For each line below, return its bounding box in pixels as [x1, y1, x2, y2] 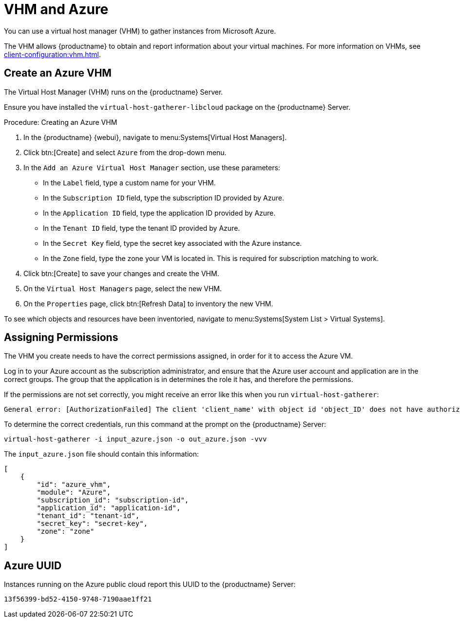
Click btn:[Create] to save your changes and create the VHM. [23, 269, 219, 278]
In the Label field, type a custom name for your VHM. [43, 178, 216, 187]
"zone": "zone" [37, 527, 95, 536]
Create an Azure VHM [4, 67, 112, 80]
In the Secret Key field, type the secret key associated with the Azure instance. [43, 239, 302, 247]
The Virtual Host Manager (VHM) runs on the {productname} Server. [4, 87, 223, 96]
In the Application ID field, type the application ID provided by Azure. [43, 208, 276, 217]
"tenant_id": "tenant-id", [37, 512, 140, 520]
